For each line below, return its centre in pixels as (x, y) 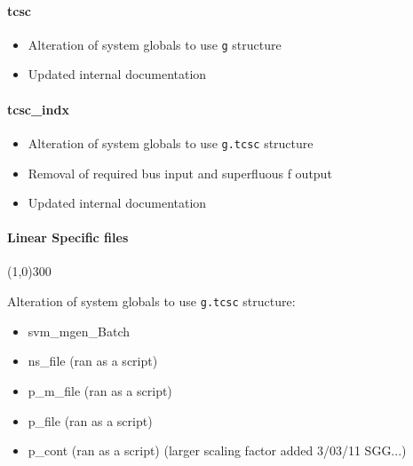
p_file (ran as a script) (90, 420)
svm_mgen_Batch (79, 331)
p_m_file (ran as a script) (100, 390)
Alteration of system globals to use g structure (155, 44)
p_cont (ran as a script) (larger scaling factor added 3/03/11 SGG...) (217, 450)
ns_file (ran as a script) (93, 361)
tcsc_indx (38, 109)
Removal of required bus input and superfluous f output (180, 173)
